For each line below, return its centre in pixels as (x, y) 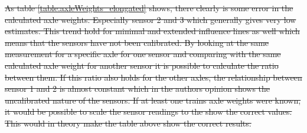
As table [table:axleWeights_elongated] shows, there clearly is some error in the (149, 8)
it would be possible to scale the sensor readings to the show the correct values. (148, 112)
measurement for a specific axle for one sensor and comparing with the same (143, 54)
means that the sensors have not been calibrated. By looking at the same (137, 42)
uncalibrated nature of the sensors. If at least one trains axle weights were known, (153, 100)
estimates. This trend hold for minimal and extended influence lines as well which (152, 31)
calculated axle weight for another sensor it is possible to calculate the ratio (142, 65)
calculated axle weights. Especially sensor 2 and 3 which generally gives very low (151, 19)
